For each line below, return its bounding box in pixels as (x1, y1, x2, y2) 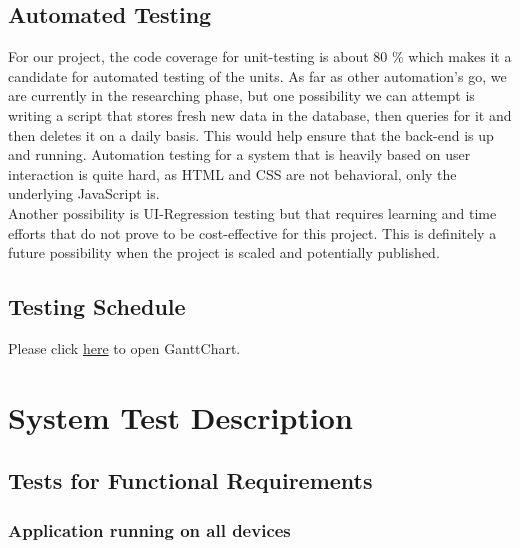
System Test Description (8, 396, 353, 437)
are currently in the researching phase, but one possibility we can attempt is (8, 85, 475, 106)
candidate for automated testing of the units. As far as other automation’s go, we (8, 65, 507, 86)
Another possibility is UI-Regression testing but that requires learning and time (8, 202, 497, 223)
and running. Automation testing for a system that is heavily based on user (8, 144, 471, 165)
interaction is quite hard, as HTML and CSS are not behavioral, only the (8, 163, 457, 184)
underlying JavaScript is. (8, 183, 160, 204)
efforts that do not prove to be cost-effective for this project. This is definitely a (8, 222, 497, 243)
